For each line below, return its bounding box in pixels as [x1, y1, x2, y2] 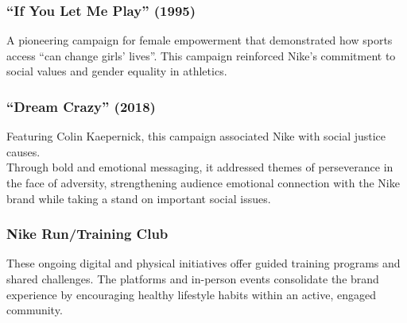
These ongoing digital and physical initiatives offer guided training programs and [6, 255, 401, 271]
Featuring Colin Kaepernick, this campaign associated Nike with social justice [6, 128, 386, 144]
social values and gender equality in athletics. [6, 63, 227, 79]
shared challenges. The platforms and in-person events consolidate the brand [6, 271, 379, 286]
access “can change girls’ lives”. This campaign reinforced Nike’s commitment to [6, 47, 396, 63]
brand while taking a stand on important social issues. [6, 190, 271, 206]
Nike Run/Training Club [6, 224, 169, 244]
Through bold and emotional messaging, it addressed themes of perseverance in [6, 159, 393, 175]
